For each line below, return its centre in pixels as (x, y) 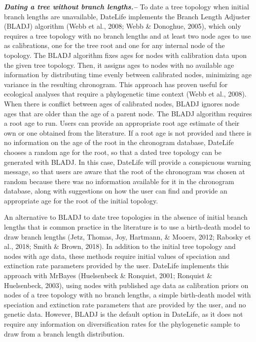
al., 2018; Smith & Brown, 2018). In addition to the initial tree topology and (120, 246)
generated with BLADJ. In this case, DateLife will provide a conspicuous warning (128, 162)
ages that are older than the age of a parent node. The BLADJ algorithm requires (128, 113)
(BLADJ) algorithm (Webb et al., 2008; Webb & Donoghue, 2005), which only (123, 26)
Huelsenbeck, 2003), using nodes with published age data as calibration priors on (126, 285)
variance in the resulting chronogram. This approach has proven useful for (116, 84)
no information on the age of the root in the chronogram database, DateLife (119, 142)
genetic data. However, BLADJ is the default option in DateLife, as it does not (124, 314)
